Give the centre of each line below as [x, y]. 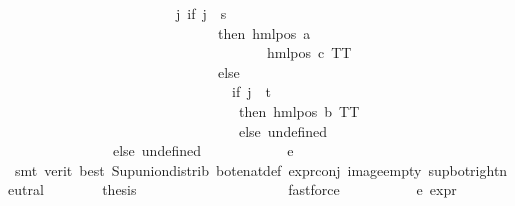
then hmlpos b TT [299, 110]
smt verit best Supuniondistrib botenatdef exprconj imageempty [218, 169]
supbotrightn [468, 169]
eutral [26, 189]
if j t [251, 91]
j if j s [201, 13]
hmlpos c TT [309, 52]
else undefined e [203, 150]
